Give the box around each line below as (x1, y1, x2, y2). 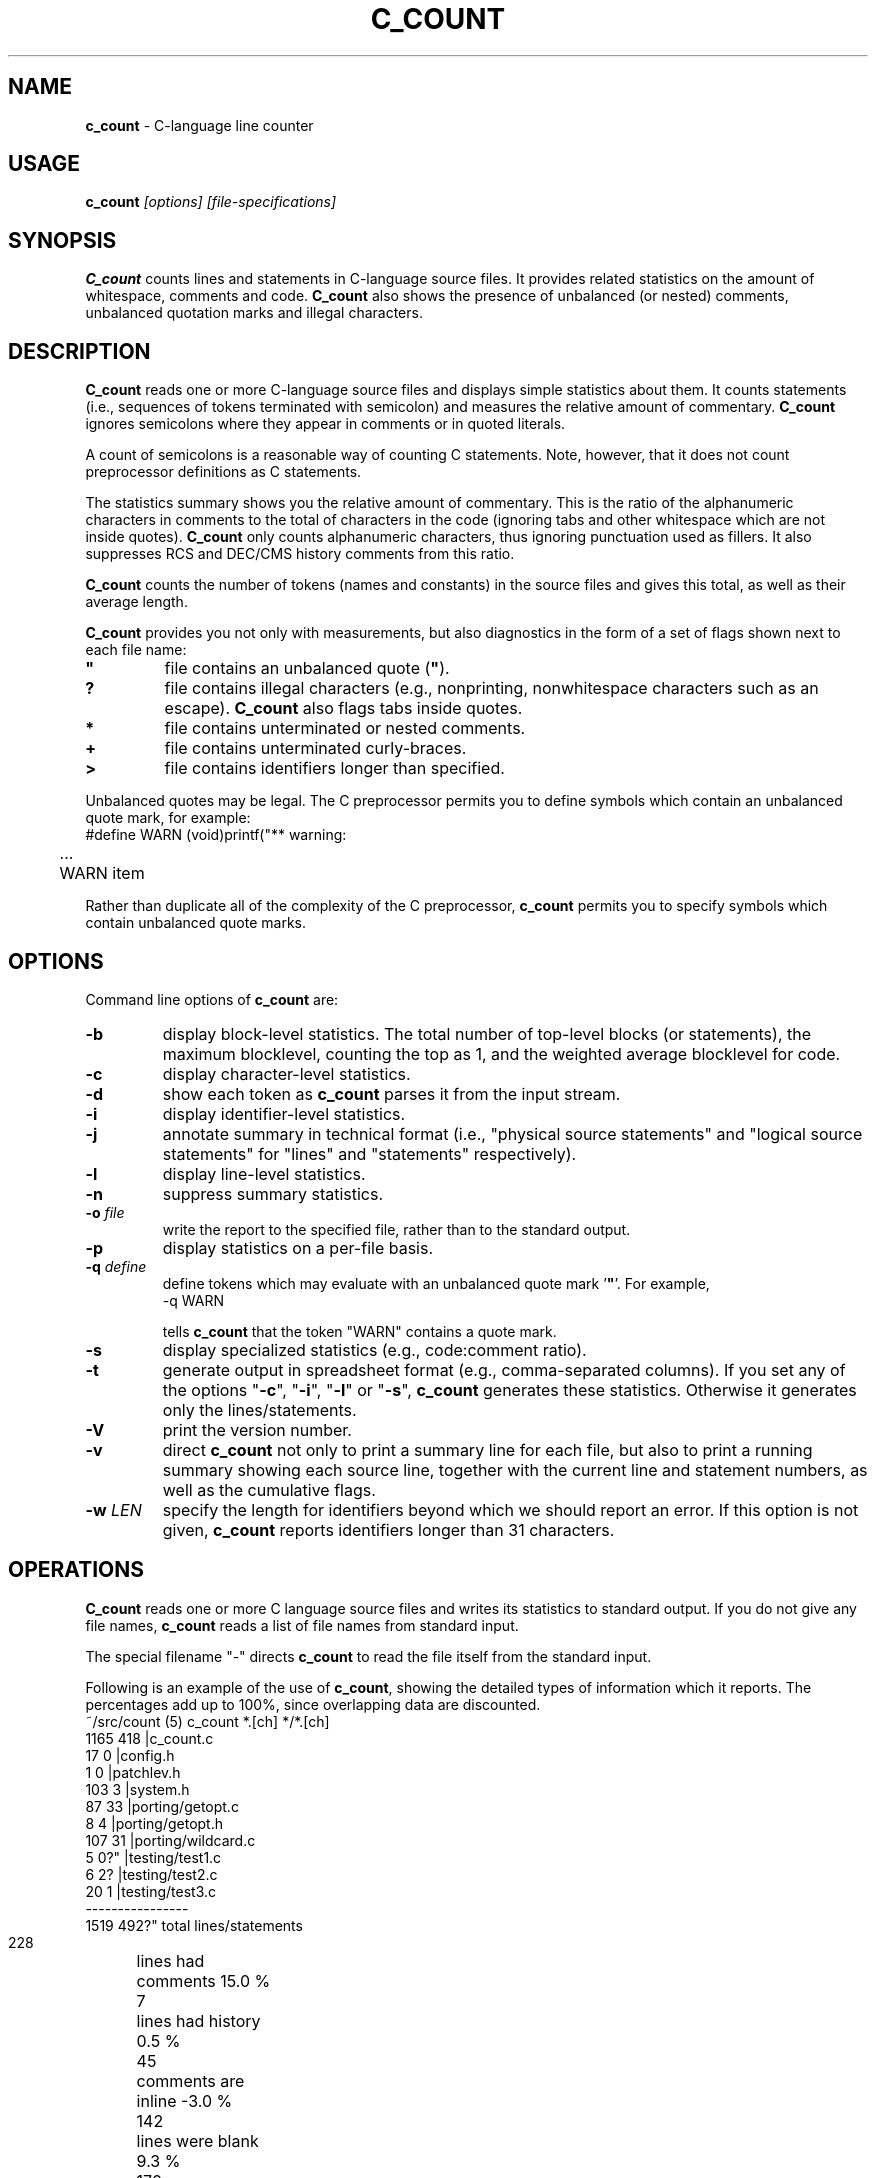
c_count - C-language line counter (85, 116, 314, 134)
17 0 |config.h (85, 1746, 175, 1764)
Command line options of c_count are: (85, 990, 339, 1008)
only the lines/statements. (162, 1399, 357, 1420)
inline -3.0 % (136, 2090, 233, 2111)
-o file (85, 1203, 125, 1221)
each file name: (85, 641, 187, 659)
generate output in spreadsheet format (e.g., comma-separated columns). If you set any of (162, 1359, 846, 1380)
